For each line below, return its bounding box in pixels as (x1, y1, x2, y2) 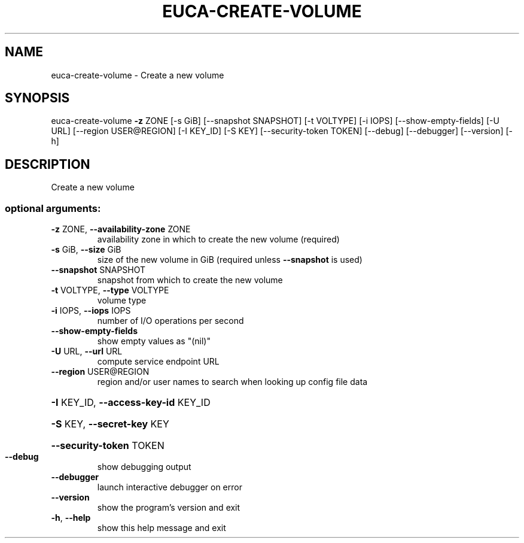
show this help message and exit (97, 523, 226, 533)
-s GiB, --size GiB (51, 244, 121, 255)
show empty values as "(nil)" (97, 336, 211, 347)
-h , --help (51, 512, 91, 523)
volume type (97, 295, 147, 306)
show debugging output (97, 462, 191, 472)
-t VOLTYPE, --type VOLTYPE (51, 285, 169, 296)
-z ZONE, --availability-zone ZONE (51, 224, 191, 235)
